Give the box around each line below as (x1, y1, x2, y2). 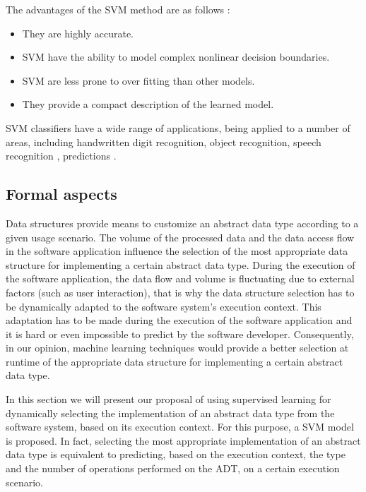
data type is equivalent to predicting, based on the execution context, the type (6, 447, 346, 462)
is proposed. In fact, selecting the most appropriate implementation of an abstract (6, 433, 361, 448)
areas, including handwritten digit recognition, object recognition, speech (6, 134, 321, 149)
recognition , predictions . (6, 148, 117, 163)
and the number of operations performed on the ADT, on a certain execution (6, 461, 340, 476)
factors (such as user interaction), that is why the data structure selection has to (6, 284, 355, 299)
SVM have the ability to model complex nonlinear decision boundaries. (22, 49, 330, 64)
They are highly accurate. (22, 25, 134, 40)
